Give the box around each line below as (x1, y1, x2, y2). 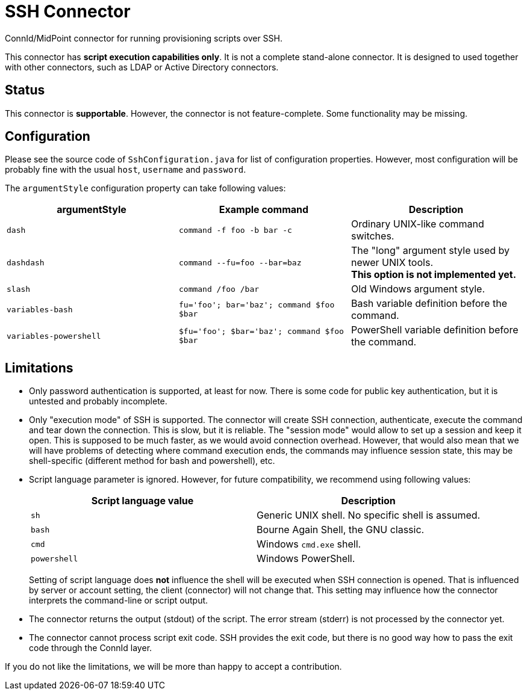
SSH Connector (5, 1, 131, 22)
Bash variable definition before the (351, 297, 507, 310)
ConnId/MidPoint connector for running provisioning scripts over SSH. (5, 32, 283, 43)
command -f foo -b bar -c (178, 225, 292, 235)
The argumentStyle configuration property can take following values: (5, 183, 286, 194)
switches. (351, 230, 394, 242)
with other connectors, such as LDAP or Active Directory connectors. (5, 61, 279, 72)
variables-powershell (7, 331, 101, 341)
